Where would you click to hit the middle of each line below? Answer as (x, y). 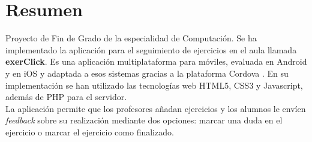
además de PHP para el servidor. (66, 97)
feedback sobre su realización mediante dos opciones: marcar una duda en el (144, 120)
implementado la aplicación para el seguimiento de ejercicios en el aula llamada (151, 49)
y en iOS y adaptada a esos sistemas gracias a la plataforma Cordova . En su (147, 73)
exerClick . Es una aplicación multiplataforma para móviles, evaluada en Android (156, 61)
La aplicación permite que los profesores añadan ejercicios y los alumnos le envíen (156, 108)
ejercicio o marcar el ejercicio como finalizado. (90, 132)
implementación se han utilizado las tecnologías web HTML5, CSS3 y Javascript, (154, 85)
